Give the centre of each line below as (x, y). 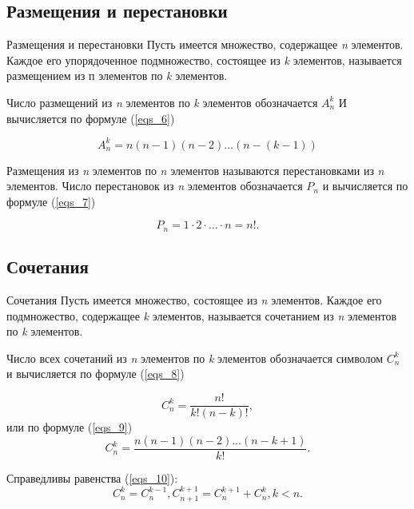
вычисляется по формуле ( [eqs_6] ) (91, 118)
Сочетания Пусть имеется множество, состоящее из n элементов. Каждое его (194, 300)
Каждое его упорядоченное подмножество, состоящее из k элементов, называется (204, 60)
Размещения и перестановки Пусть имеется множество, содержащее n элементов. (205, 44)
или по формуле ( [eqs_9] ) (70, 427)
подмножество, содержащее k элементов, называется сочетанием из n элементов (202, 315)
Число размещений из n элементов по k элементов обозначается (162, 102)
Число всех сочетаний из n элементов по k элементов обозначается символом (195, 358)
